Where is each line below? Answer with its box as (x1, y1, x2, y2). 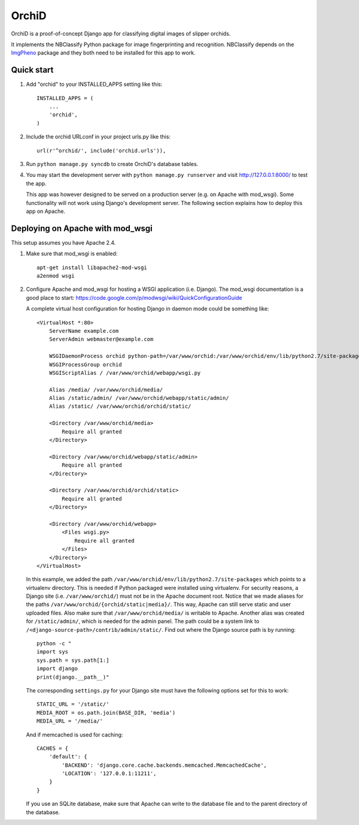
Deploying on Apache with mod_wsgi (11, 223, 153, 233)
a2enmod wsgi (36, 273, 75, 279)
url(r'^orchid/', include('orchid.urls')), (36, 147, 166, 154)
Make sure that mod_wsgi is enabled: (26, 250, 118, 257)
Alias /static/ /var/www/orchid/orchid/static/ (48, 403, 191, 410)
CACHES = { (36, 745, 69, 752)
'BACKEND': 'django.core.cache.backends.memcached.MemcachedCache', (62, 761, 267, 769)
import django (36, 666, 78, 672)
